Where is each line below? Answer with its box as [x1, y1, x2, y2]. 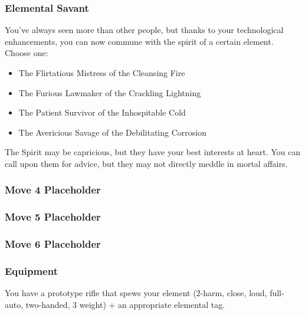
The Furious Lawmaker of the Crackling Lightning [18, 86, 201, 99]
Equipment [5, 264, 58, 278]
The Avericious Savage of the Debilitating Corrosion [18, 126, 206, 138]
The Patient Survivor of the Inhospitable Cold [18, 106, 186, 119]
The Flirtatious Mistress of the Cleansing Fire [18, 67, 185, 78]
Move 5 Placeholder [5, 209, 101, 224]
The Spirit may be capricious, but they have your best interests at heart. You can [5, 146, 301, 158]
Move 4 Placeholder [5, 182, 101, 197]
